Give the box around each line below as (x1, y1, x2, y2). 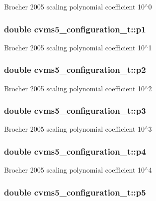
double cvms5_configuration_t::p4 (4, 145, 146, 157)
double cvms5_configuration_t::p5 (4, 186, 146, 198)
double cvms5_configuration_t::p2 (4, 63, 146, 76)
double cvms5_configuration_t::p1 (4, 22, 146, 35)
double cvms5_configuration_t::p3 (4, 104, 146, 117)
